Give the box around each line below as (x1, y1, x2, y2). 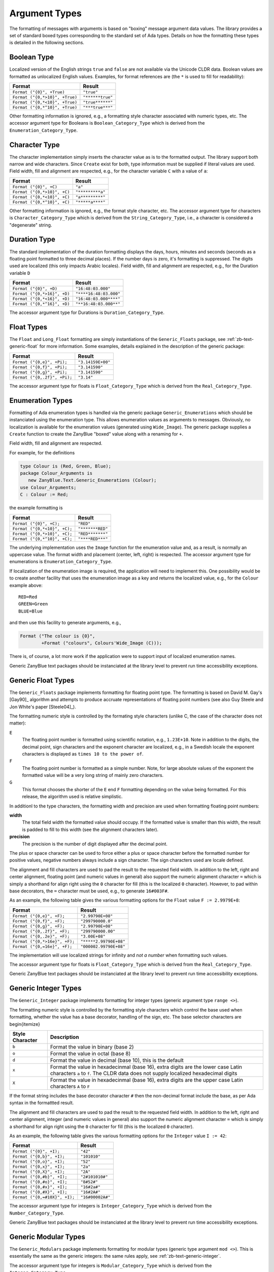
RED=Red (18, 594, 38, 600)
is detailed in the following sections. (9, 40, 85, 46)
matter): (9, 720, 26, 726)
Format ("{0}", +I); (12, 1149, 60, 1154)
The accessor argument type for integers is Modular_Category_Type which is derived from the (9, 1262, 212, 1268)
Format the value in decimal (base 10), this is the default (50, 1056, 184, 1063)
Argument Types (9, 8, 82, 19)
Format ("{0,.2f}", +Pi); (12, 374, 73, 380)
